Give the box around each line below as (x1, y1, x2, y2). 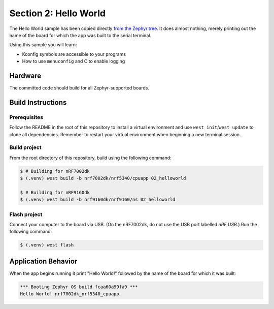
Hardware (9, 71, 42, 80)
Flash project (9, 211, 43, 218)
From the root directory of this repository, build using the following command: (9, 154, 172, 161)
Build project (9, 144, 42, 151)
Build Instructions (9, 98, 67, 107)
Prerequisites (9, 113, 43, 120)
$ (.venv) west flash (20, 242, 74, 248)
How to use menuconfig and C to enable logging (22, 58, 125, 65)
